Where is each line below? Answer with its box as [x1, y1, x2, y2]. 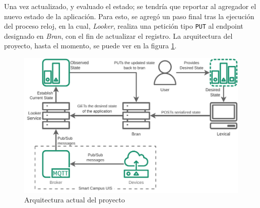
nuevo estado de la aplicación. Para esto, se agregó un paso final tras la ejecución [4, 11, 254, 21]
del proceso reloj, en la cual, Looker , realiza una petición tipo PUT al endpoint [4, 21, 243, 31]
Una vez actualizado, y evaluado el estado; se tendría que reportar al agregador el [4, 1, 256, 11]
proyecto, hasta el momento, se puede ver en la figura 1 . [4, 40, 177, 51]
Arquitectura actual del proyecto [24, 194, 125, 205]
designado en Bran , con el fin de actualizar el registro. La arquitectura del [4, 30, 233, 41]
